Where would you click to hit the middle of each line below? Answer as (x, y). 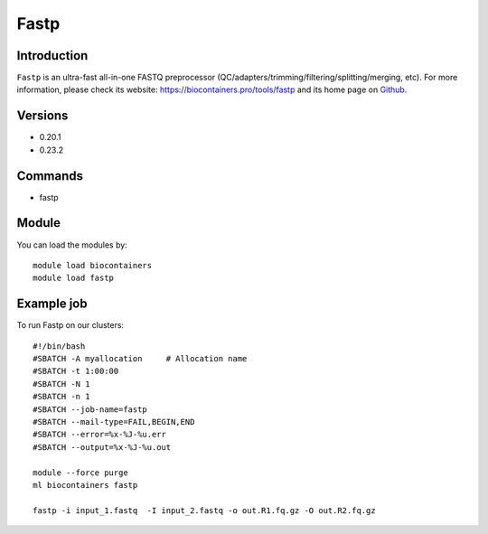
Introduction (52, 56)
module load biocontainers (93, 265)
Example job (52, 304)
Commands (50, 176)
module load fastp (74, 278)
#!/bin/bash (59, 346)
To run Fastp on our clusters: (70, 325)
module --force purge (80, 473)
